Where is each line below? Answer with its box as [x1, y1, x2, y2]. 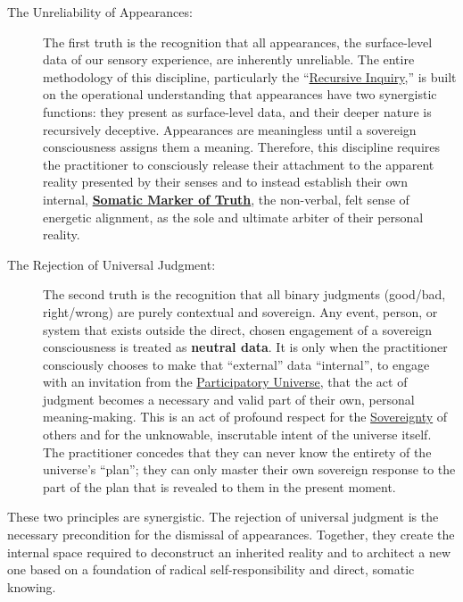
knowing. [7, 577, 56, 596]
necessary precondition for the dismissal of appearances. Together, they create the [7, 525, 455, 544]
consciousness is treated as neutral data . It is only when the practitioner [43, 338, 448, 356]
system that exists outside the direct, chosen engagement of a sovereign [43, 320, 433, 339]
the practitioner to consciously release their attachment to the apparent [43, 155, 434, 173]
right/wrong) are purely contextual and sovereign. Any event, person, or [43, 302, 438, 321]
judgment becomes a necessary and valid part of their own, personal [43, 389, 415, 408]
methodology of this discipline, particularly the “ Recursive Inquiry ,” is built [43, 67, 457, 86]
